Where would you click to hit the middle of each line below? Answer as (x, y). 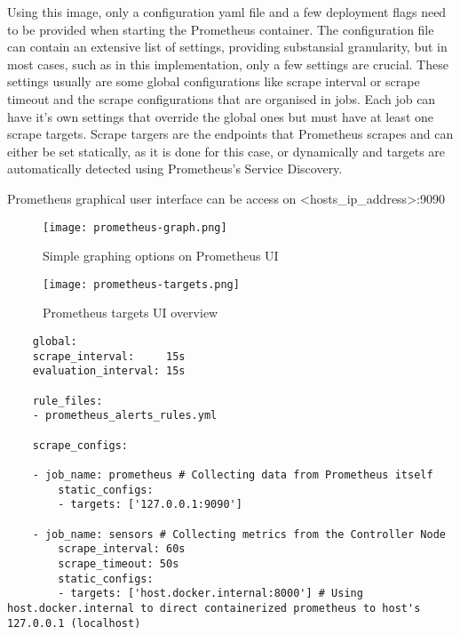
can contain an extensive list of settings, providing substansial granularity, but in (227, 47)
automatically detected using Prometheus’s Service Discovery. (175, 169)
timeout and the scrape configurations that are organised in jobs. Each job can (222, 98)
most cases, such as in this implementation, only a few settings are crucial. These (228, 64)
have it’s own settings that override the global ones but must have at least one (220, 116)
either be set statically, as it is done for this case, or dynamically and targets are (226, 151)
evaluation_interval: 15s (109, 371)
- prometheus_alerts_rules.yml (125, 416)
